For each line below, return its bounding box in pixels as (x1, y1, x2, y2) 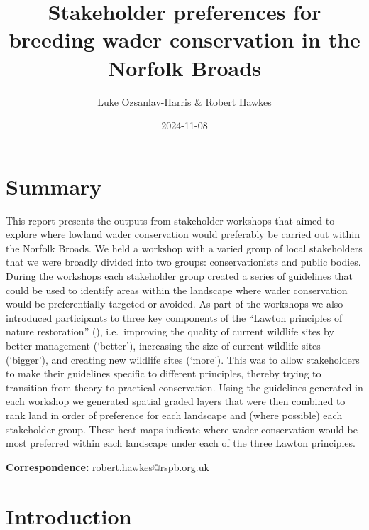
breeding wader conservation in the (9, 25, 360, 54)
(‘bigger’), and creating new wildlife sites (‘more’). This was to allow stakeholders (6, 352, 360, 367)
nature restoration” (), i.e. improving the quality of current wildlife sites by (6, 324, 334, 339)
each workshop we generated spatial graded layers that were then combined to (6, 394, 346, 409)
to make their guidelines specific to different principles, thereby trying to (6, 366, 321, 381)
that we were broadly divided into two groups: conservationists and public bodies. (6, 254, 361, 269)
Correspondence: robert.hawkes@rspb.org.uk (6, 459, 209, 474)
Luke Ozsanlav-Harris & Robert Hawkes (97, 94, 272, 109)
